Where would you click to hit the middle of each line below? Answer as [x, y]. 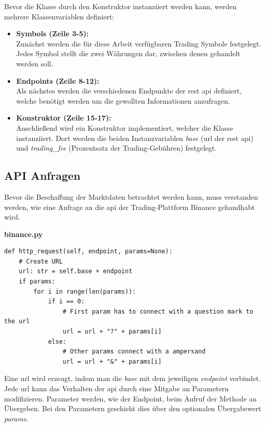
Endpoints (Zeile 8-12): [58, 80]
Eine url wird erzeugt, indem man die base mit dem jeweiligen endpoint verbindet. [132, 378]
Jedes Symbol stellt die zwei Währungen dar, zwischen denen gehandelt [128, 53]
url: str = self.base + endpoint [75, 271]
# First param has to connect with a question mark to [158, 311]
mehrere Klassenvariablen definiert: [59, 16]
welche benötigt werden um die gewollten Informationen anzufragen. [123, 100]
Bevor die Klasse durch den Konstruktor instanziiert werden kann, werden [120, 6]
